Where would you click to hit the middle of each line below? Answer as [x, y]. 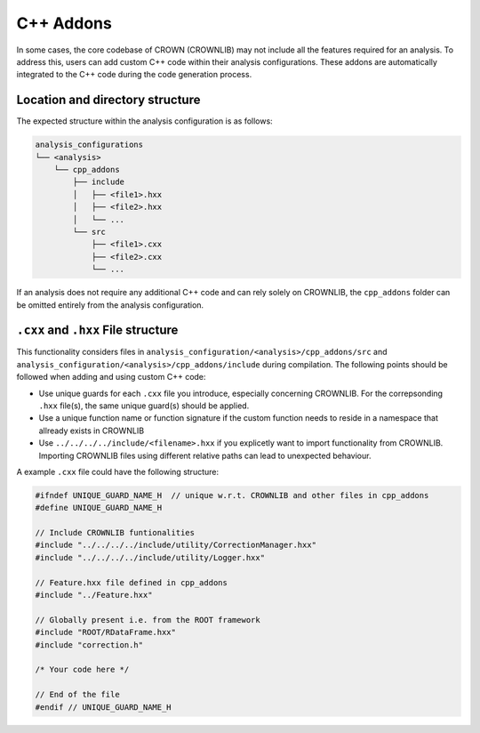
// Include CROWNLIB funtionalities [115, 533]
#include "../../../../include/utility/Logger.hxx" [150, 557]
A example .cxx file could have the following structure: [118, 471]
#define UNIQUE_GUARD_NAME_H [99, 508]
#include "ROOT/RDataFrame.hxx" [106, 632]
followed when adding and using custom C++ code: [111, 377]
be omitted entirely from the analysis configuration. [110, 305]
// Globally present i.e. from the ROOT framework [148, 620]
